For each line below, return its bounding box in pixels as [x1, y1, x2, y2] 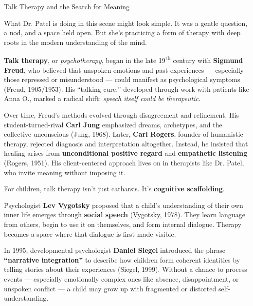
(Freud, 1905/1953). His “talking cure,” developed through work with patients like [4, 83, 249, 94]
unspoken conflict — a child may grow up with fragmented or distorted [4, 283, 217, 293]
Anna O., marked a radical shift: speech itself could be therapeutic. [4, 93, 201, 103]
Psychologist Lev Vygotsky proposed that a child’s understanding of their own [4, 200, 243, 210]
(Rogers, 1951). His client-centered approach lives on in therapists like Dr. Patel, [4, 157, 244, 167]
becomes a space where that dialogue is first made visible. [4, 228, 176, 239]
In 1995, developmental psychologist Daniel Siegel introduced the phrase [4, 245, 226, 255]
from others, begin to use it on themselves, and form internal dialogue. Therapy [4, 219, 242, 229]
